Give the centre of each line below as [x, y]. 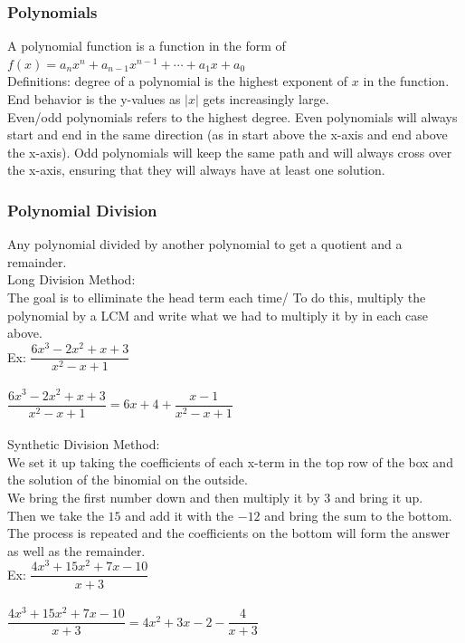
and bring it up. [379, 497]
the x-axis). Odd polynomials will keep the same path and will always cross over [230, 152]
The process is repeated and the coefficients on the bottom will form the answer [229, 533]
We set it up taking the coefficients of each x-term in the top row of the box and [230, 461]
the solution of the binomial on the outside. [128, 480]
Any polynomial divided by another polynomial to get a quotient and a [205, 244]
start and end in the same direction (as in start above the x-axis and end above [228, 134]
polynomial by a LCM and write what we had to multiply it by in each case [218, 315]
